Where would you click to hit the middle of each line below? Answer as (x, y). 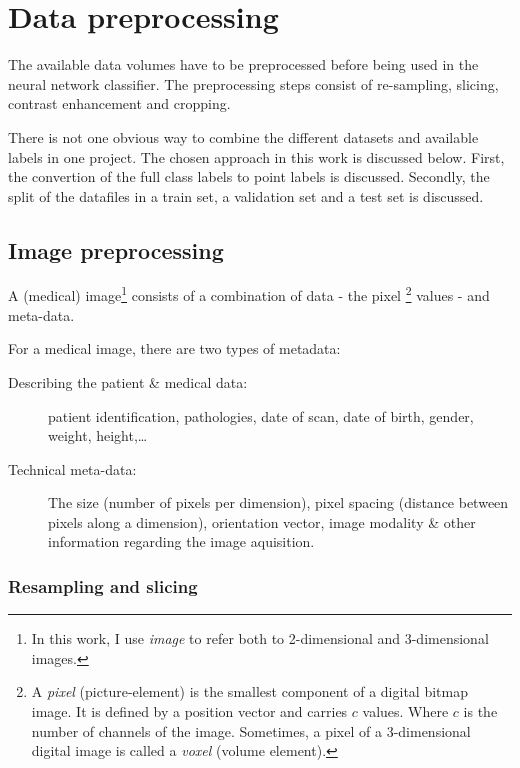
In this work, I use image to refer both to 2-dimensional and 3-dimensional (260, 638)
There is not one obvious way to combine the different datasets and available (243, 136)
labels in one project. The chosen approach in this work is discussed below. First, (256, 156)
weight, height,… (98, 435)
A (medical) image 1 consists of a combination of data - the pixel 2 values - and (249, 294)
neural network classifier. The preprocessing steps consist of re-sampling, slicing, (253, 83)
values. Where (405, 711)
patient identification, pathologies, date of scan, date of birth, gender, (261, 415)
